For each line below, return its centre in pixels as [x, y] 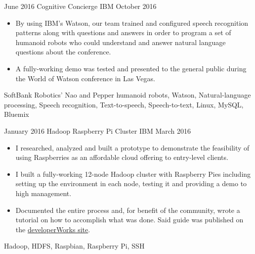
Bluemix [17, 114]
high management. [43, 193]
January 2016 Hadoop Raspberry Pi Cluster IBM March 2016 [98, 130]
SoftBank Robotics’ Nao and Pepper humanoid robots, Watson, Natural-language [127, 95]
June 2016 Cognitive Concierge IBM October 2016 [80, 6]
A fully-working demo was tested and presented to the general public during [131, 68]
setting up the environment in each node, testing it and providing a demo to [131, 183]
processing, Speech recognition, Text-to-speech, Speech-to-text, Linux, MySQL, [124, 104]
